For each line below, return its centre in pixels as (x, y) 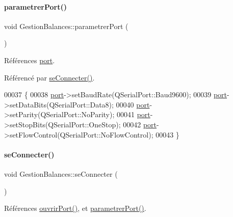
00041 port (133, 114)
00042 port (140, 124)
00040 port (133, 104)
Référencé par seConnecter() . (49, 77)
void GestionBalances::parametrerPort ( (66, 26)
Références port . (30, 60)
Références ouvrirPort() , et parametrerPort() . (75, 208)
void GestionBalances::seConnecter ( (61, 173)
